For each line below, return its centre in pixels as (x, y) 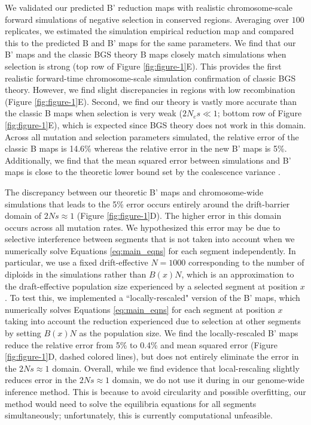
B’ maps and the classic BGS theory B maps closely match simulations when (146, 54)
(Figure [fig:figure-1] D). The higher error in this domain (179, 215)
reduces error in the (41, 380)
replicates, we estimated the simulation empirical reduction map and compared (150, 31)
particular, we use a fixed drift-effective (77, 262)
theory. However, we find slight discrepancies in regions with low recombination (150, 90)
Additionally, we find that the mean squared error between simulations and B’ (148, 160)
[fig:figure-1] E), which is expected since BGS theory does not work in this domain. (155, 124)
